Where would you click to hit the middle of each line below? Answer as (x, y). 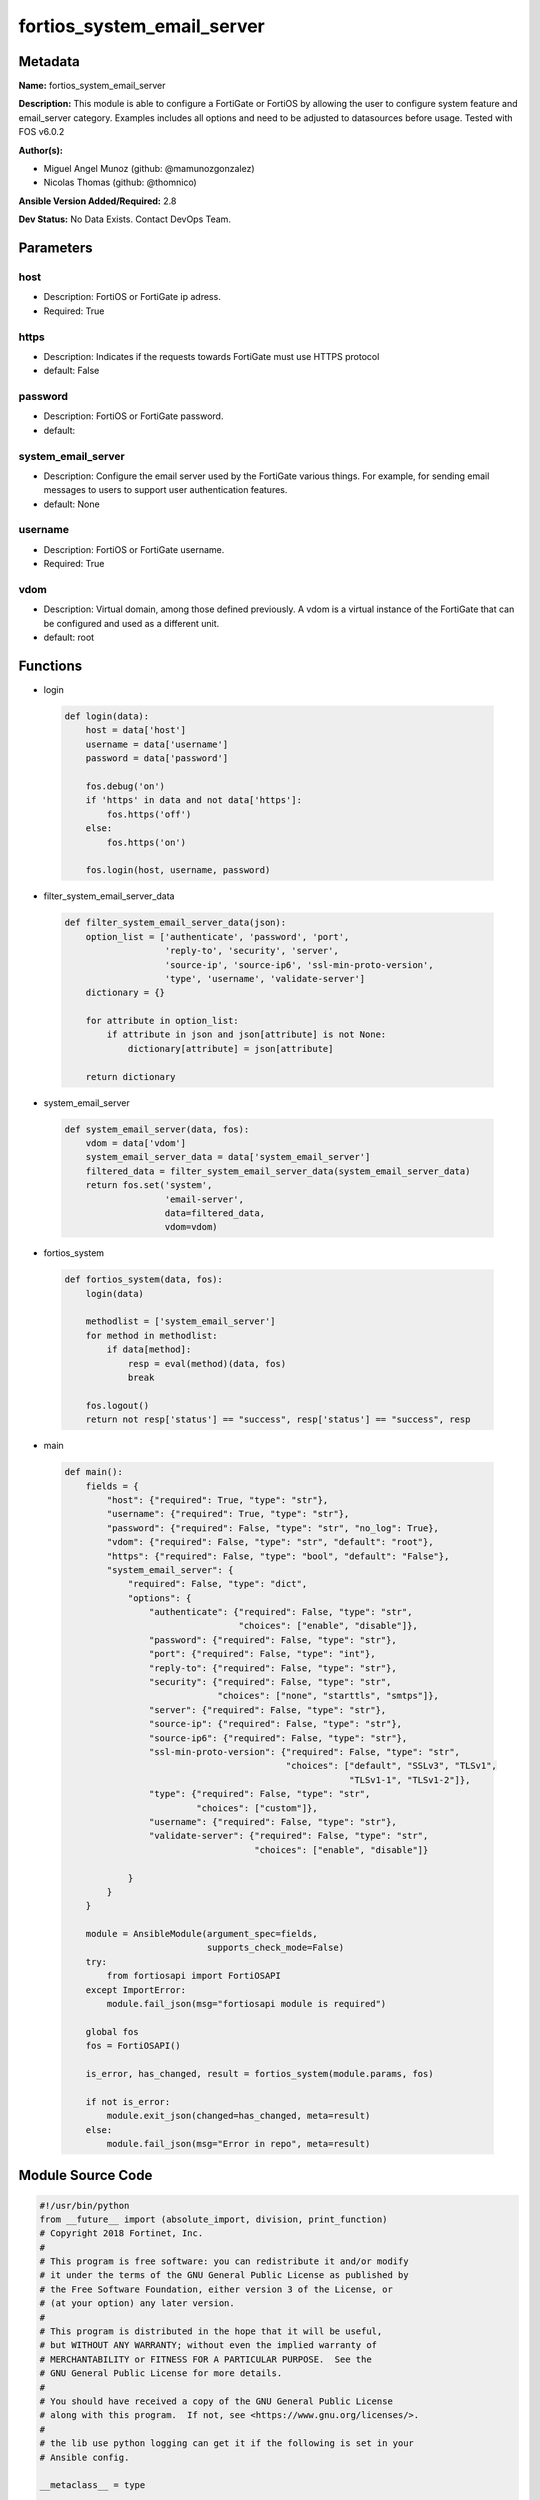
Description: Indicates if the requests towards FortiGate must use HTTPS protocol (211, 356)
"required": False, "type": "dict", (217, 1584)
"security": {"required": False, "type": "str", (270, 1682)
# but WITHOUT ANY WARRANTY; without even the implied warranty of (208, 2345)
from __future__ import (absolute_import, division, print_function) (213, 2219)
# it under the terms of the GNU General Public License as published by (224, 2275)
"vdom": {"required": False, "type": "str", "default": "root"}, (270, 1542)
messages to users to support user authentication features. (165, 490)
